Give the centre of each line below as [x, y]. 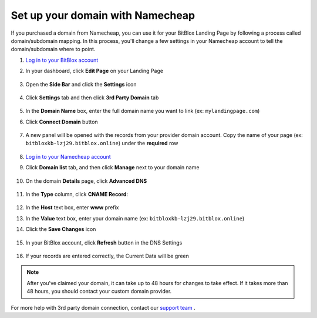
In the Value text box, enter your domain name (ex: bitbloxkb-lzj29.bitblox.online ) [135, 218]
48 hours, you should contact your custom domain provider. [99, 292]
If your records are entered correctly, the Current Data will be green [107, 256]
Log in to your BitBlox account [62, 60]
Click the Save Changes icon [61, 229]
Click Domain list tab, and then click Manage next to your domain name [112, 168]
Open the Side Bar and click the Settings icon [81, 84]
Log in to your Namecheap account [68, 156]
